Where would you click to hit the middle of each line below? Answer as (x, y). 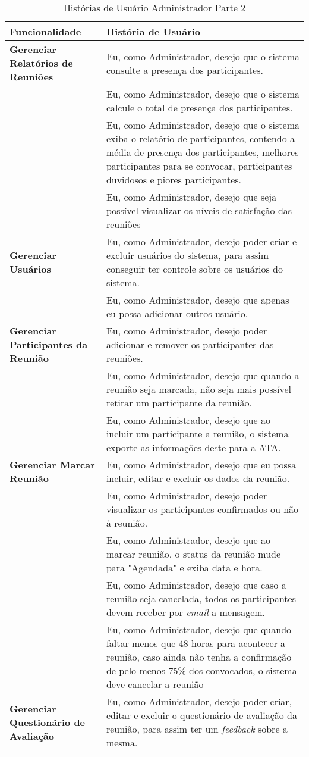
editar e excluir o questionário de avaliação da (201, 715)
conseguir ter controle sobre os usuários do (194, 269)
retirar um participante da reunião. (179, 403)
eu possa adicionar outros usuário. (177, 313)
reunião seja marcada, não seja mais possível (199, 389)
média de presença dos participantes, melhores (202, 152)
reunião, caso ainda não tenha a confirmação (199, 657)
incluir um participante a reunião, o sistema (197, 434)
